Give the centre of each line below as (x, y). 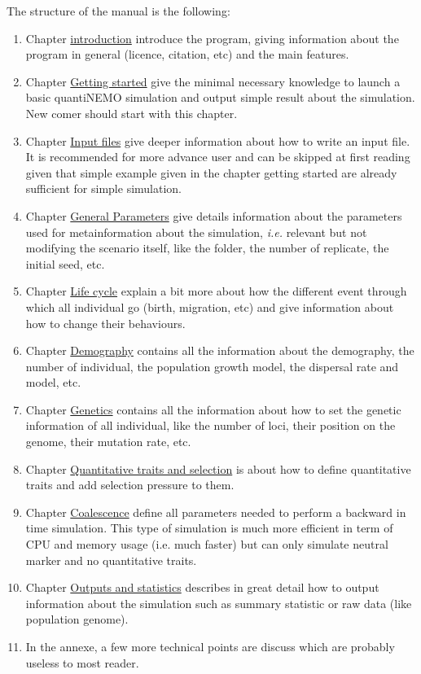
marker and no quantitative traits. (111, 560)
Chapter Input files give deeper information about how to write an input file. (218, 140)
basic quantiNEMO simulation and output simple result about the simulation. (220, 97)
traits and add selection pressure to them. (130, 485)
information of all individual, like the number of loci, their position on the (210, 425)
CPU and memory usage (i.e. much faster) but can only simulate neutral (207, 544)
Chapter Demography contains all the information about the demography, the (220, 350)
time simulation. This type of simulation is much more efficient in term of (209, 528)
